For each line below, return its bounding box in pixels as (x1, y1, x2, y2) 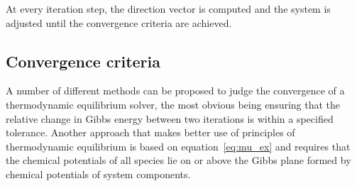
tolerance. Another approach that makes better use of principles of (6, 125, 295, 140)
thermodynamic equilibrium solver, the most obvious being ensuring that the (6, 97, 341, 111)
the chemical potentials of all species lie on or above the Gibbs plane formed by (6, 153, 351, 168)
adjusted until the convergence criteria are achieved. (6, 15, 232, 30)
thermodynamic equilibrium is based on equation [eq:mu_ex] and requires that (6, 138, 351, 153)
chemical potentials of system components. (6, 166, 191, 181)
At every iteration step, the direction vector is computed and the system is (6, 1, 331, 16)
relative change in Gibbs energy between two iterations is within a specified (6, 111, 334, 126)
